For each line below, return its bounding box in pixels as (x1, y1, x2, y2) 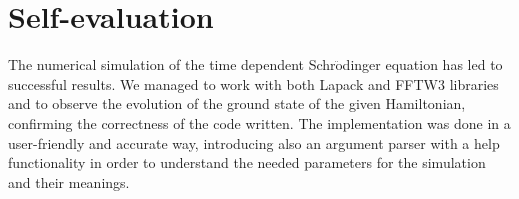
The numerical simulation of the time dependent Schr (8, 54, 336, 75)
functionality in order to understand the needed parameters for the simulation (8, 152, 486, 173)
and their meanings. (8, 171, 130, 192)
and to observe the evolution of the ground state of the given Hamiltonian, (8, 93, 466, 114)
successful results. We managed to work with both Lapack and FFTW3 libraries (8, 73, 499, 94)
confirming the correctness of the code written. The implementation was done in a (8, 112, 511, 133)
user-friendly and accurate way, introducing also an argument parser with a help (8, 132, 500, 153)
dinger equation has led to (342, 54, 503, 75)
